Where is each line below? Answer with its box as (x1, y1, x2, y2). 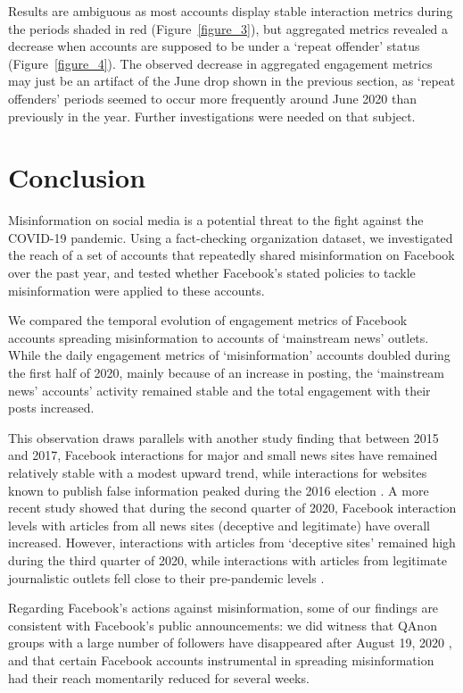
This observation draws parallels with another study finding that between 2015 (8, 428, 439, 447)
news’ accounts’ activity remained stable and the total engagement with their (8, 380, 431, 399)
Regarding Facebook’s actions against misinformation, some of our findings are (8, 598, 439, 617)
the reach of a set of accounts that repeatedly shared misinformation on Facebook (8, 246, 455, 264)
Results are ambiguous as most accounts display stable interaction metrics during (8, 2, 453, 20)
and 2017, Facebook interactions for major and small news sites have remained (8, 446, 438, 464)
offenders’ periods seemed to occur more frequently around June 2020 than (8, 88, 417, 107)
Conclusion (8, 159, 146, 196)
